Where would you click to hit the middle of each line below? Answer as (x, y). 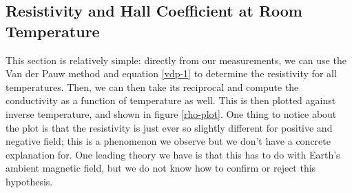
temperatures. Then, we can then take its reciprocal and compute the (152, 87)
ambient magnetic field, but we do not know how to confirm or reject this (161, 168)
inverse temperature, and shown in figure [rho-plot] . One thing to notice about (171, 113)
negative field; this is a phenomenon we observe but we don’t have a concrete (168, 141)
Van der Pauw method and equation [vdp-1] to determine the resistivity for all (171, 73)
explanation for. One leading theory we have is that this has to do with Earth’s (173, 154)
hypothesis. (29, 181)
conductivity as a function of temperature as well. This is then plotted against (171, 100)
